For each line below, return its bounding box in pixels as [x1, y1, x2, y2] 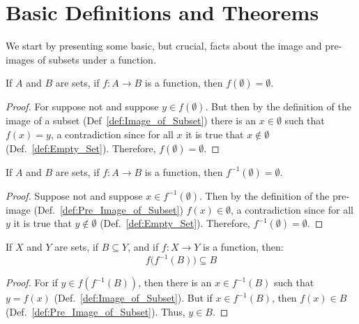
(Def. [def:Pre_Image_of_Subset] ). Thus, [6, 304, 185, 318]
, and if [128, 240, 159, 254]
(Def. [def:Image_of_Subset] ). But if [54, 290, 213, 305]
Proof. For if [6, 275, 58, 290]
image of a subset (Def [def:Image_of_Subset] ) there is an [6, 113, 257, 128]
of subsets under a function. [37, 52, 156, 66]
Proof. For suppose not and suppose [6, 99, 159, 114]
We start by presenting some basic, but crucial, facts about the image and [6, 38, 322, 53]
